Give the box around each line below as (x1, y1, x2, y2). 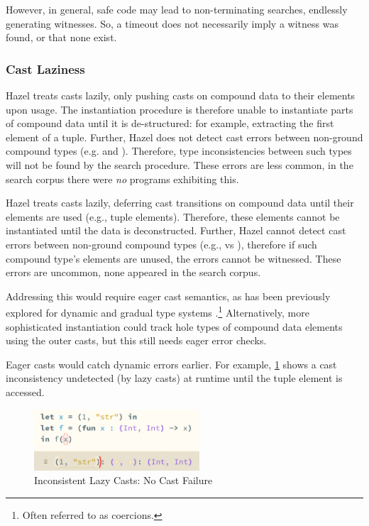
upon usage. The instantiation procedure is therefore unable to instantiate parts (6, 102, 353, 116)
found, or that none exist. (6, 30, 117, 45)
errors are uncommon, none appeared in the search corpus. (6, 265, 261, 280)
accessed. (6, 384, 45, 399)
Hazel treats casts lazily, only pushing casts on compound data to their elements (6, 88, 356, 102)
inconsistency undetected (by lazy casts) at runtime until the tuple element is (6, 371, 343, 385)
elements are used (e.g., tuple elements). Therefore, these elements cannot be (6, 209, 340, 224)
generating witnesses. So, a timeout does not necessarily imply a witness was (6, 16, 338, 31)
